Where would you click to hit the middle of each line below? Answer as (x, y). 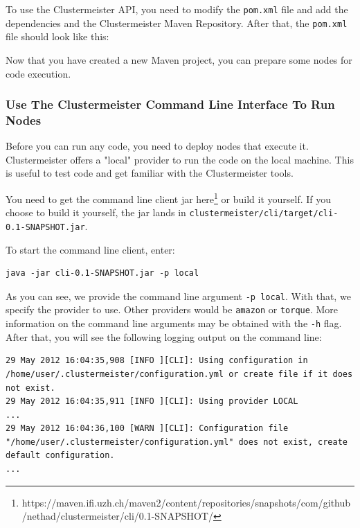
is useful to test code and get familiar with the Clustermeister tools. (150, 173)
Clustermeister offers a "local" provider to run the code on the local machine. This (180, 159)
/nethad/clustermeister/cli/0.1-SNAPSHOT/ (117, 516)
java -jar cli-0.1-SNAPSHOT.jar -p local (102, 273)
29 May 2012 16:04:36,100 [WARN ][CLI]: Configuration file (147, 429)
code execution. (38, 73)
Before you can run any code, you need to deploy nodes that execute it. (157, 146)
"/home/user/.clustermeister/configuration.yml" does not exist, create (177, 442)
